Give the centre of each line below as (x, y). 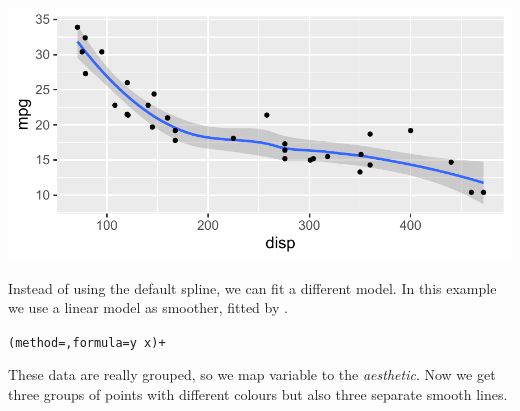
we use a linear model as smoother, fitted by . (148, 307)
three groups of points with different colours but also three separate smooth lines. (258, 394)
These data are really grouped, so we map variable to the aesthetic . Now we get (252, 374)
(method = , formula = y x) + (87, 342)
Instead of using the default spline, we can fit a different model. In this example (252, 287)
